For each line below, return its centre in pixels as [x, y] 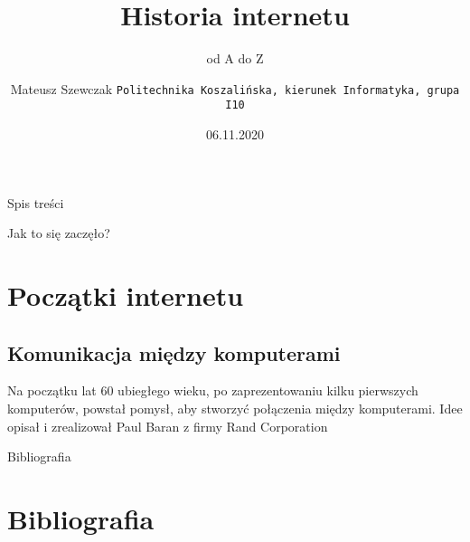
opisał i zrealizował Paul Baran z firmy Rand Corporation [168, 426]
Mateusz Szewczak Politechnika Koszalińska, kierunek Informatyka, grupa [235, 88]
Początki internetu [126, 295]
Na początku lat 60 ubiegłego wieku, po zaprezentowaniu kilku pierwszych [213, 390]
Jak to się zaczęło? [59, 233]
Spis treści [36, 202]
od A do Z [235, 58]
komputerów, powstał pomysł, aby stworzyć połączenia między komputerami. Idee [235, 408]
